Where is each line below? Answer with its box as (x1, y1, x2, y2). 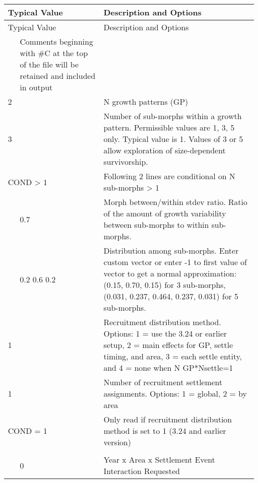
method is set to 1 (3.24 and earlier (103, 425, 226, 436)
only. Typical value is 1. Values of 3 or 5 (103, 133, 243, 144)
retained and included (20, 70, 96, 81)
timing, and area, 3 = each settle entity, (103, 350, 242, 362)
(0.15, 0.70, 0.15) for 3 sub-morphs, (103, 279, 226, 290)
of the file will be (20, 59, 79, 70)
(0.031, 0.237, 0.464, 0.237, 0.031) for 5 (103, 290, 239, 302)
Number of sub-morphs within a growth (103, 110, 242, 122)
